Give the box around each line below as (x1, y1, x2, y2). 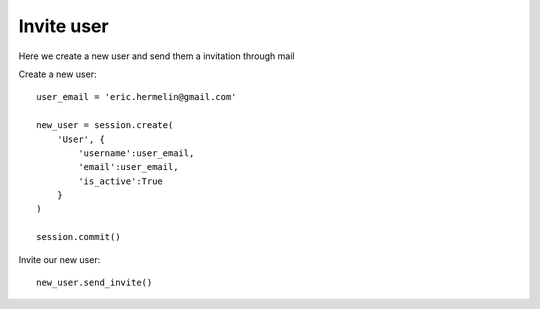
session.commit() (36, 231, 121, 243)
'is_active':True (78, 175, 164, 187)
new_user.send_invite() (36, 277, 153, 289)
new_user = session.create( (36, 120, 174, 131)
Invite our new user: (18, 253, 101, 265)
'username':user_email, (78, 147, 195, 159)
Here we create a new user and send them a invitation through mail (18, 50, 295, 62)
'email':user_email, (78, 161, 179, 173)
